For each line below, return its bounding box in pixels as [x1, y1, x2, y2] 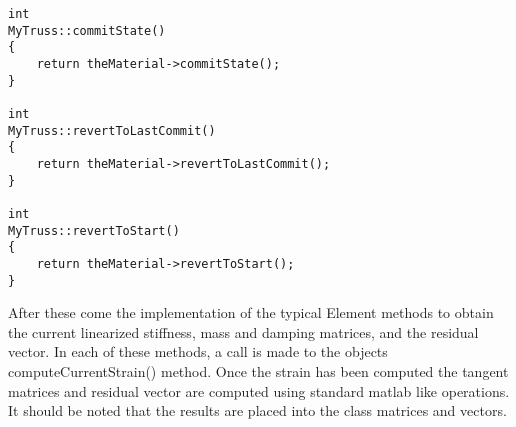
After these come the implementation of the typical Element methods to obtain [8, 302, 494, 323]
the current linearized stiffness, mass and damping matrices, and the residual [8, 321, 479, 342]
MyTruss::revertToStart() [8, 223, 180, 238]
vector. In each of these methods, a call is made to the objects [8, 341, 388, 362]
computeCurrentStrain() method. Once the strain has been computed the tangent [8, 360, 509, 381]
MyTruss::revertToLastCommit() [8, 123, 216, 138]
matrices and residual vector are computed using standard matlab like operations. [8, 380, 510, 401]
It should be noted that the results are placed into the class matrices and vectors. [8, 400, 507, 421]
